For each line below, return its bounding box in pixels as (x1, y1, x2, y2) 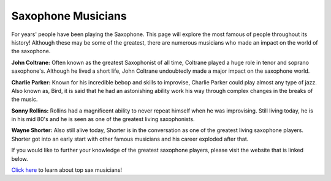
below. (11, 155, 28, 162)
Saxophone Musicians (11, 9, 127, 23)
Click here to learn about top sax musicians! (11, 166, 123, 174)
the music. (11, 95, 38, 103)
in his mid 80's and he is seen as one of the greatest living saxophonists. (11, 116, 196, 123)
